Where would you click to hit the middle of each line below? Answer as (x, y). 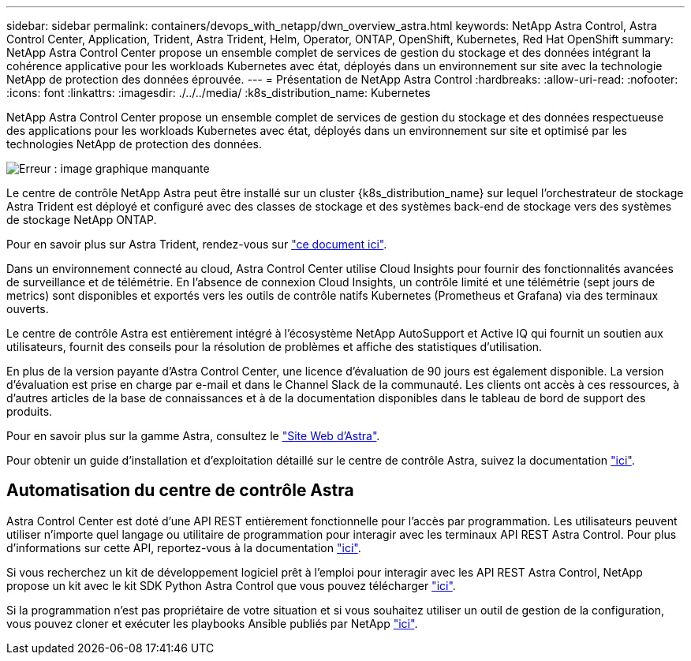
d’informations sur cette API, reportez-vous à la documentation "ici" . (184, 547)
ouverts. (28, 309)
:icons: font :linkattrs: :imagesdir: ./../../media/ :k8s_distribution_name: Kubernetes (219, 93)
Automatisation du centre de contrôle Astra (180, 491)
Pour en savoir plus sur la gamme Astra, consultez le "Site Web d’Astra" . (193, 436)
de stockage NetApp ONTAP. (82, 220)
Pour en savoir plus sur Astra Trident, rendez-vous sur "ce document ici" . (197, 244)
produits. (30, 411)
